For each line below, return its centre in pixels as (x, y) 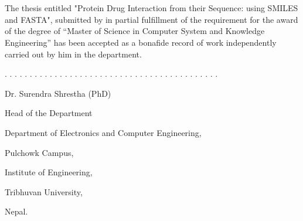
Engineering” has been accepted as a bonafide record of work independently (141, 42)
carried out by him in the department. (73, 54)
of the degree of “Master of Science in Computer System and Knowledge (135, 31)
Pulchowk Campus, (39, 152)
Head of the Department (49, 113)
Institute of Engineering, (49, 172)
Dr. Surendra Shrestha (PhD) (58, 93)
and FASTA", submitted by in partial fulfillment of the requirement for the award (151, 19)
